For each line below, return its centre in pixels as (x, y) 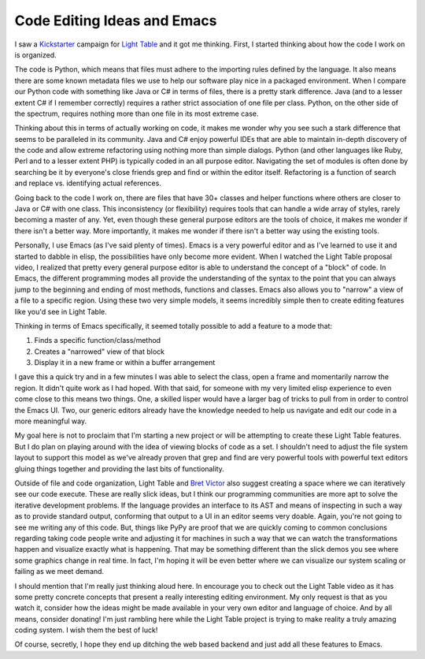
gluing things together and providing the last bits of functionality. (119, 468)
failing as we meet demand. (59, 572)
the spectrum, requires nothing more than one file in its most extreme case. (137, 114)
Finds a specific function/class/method (98, 341)
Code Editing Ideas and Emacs (116, 20)
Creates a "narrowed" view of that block (100, 352)
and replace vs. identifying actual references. (88, 183)
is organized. (35, 54)
